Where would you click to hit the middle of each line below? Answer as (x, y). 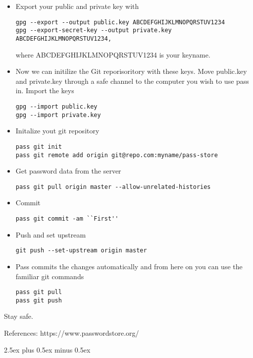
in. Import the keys (45, 90)
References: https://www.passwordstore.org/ (72, 333)
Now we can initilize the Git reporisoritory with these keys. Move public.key (131, 71)
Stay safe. (19, 316)
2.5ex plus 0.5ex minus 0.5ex (47, 349)
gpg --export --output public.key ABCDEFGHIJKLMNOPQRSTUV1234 (120, 22)
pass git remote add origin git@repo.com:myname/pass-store (117, 155)
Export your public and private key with (77, 6)
